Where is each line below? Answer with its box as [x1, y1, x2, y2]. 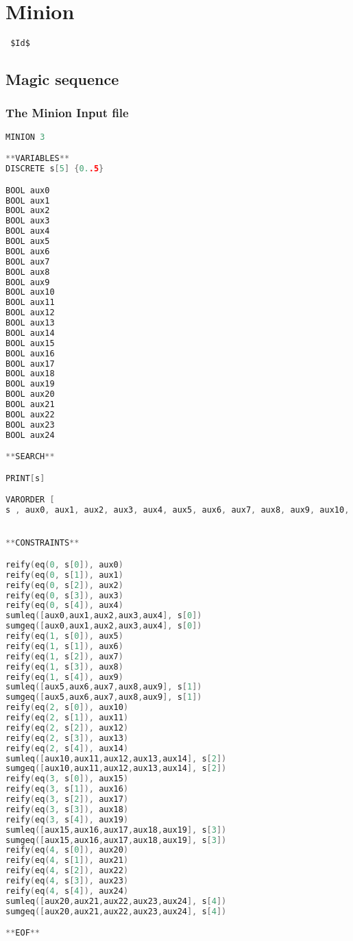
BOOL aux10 [5, 287, 55, 297]
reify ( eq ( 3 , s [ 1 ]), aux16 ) [5, 784, 129, 794]
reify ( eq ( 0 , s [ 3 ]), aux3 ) [5, 590, 123, 600]
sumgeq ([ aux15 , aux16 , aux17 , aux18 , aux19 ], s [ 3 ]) [5, 835, 227, 845]
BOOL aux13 [5, 318, 55, 328]
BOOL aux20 [5, 389, 55, 400]
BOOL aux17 [5, 358, 55, 369]
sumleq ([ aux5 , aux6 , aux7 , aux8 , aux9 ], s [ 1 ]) [5, 682, 202, 692]
